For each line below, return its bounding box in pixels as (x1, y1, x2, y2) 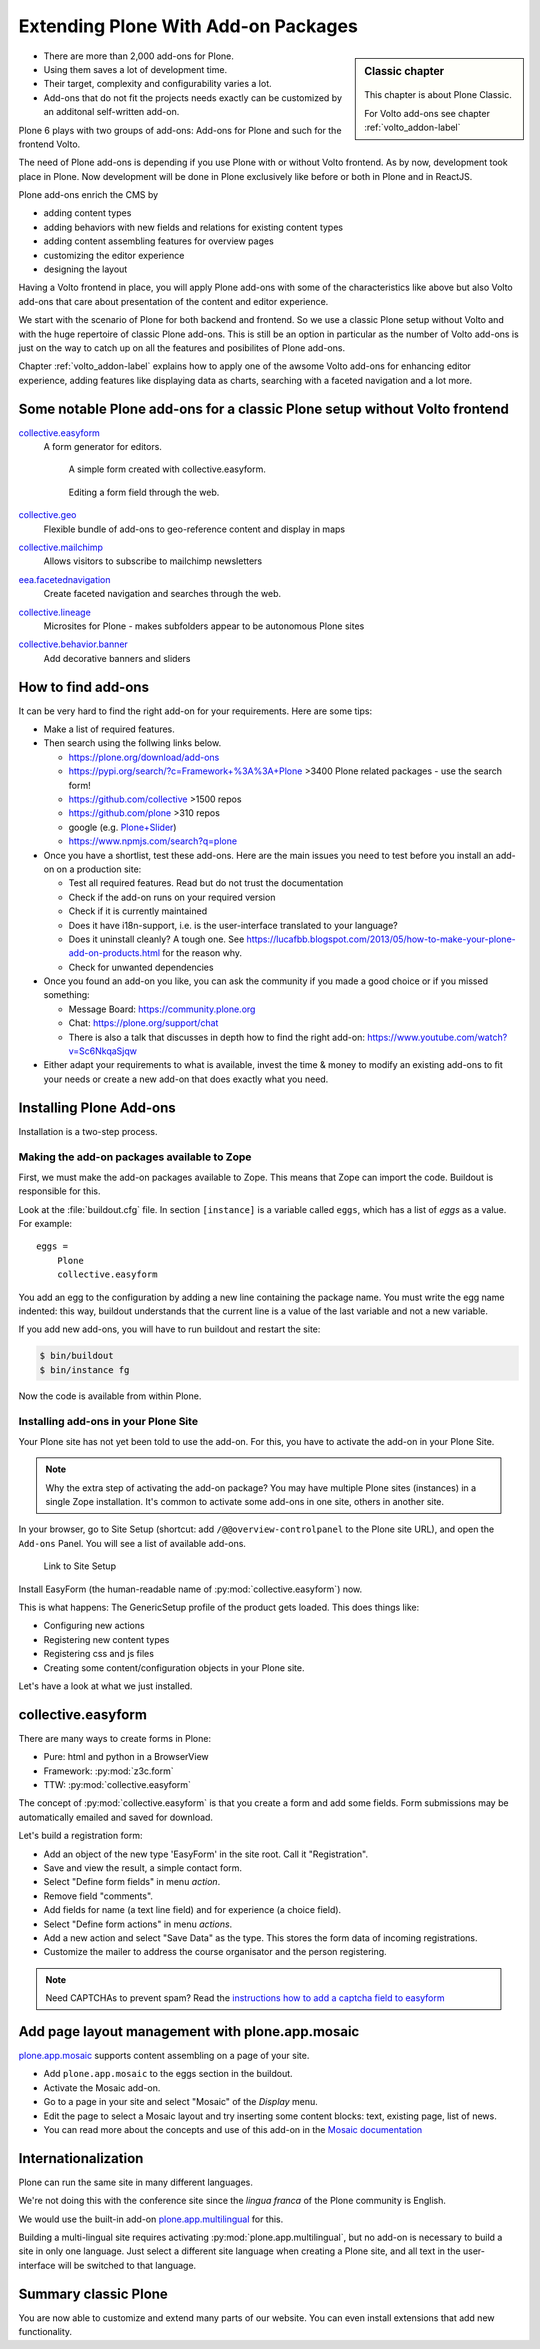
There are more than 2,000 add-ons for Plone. (43, 50, 234, 62)
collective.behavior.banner (18, 638, 129, 650)
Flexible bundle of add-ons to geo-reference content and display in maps (43, 523, 345, 535)
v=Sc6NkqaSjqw (68, 1045, 137, 1057)
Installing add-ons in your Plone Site (18, 1415, 199, 1429)
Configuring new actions (43, 1620, 145, 1632)
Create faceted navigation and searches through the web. (43, 588, 282, 600)
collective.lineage (18, 606, 92, 618)
